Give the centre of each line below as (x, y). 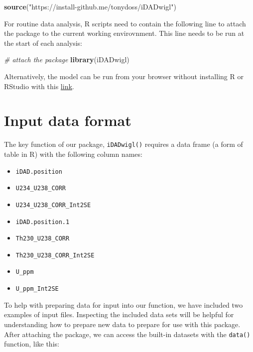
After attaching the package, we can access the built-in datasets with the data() (127, 334)
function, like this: (32, 344)
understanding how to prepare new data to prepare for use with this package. (122, 324)
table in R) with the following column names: (73, 154)
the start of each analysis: (43, 43)
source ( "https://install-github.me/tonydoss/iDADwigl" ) (90, 6)
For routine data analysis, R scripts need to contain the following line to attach (125, 23)
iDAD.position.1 (43, 222)
